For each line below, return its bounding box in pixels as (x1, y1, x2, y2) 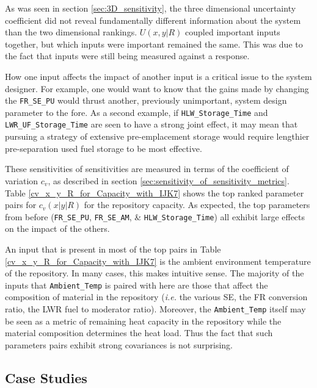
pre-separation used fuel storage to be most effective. (5, 142, 202, 154)
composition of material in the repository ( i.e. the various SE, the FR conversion (5, 290, 308, 303)
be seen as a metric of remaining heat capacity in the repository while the (5, 314, 282, 327)
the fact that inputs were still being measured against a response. (5, 49, 250, 62)
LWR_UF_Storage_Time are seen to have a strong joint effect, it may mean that (5, 118, 298, 131)
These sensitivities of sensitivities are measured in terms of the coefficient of (5, 162, 289, 175)
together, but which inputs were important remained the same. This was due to (5, 37, 303, 50)
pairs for (5, 198, 37, 211)
